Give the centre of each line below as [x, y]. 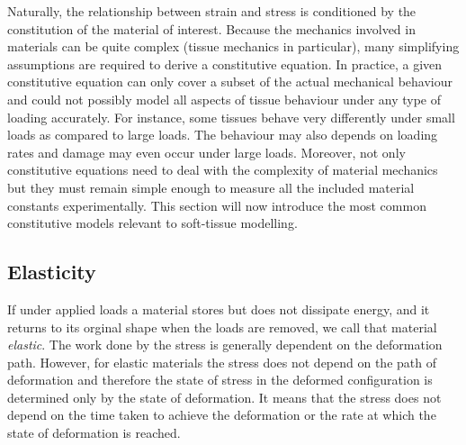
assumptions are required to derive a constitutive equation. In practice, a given [225, 64]
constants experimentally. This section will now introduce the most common [217, 205]
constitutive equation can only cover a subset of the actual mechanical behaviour [230, 82]
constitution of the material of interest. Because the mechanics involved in [211, 28]
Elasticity [52, 272]
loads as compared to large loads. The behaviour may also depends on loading [223, 135]
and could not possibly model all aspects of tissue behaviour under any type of [224, 99]
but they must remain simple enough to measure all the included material [211, 187]
